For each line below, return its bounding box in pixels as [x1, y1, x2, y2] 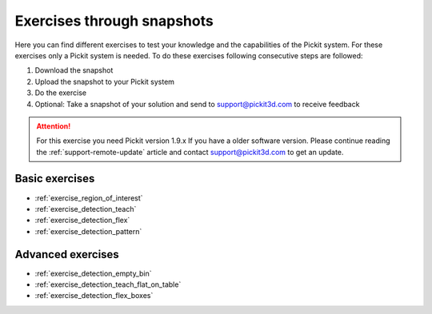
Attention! [36, 121, 71, 131]
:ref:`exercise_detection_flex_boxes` [34, 291, 154, 300]
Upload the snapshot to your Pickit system [34, 77, 175, 86]
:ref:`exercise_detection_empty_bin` [34, 268, 152, 278]
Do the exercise [34, 88, 87, 97]
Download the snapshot [34, 66, 114, 75]
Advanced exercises [14, 248, 119, 261]
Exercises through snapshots [14, 12, 214, 30]
